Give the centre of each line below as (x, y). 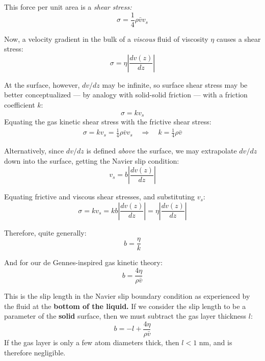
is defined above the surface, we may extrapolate (162, 151)
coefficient (20, 105)
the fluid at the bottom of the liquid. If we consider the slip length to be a (125, 306)
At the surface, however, (42, 84)
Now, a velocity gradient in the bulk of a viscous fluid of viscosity (106, 38)
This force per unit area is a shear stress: (68, 7)
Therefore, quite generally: (45, 232)
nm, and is (216, 342)
